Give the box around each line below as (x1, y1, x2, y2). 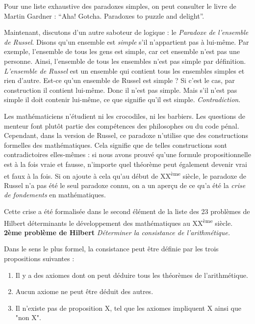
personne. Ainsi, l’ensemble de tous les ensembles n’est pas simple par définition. (4, 55, 246, 66)
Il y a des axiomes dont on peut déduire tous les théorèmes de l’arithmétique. (15, 270, 248, 280)
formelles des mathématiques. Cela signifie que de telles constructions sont (4, 139, 227, 150)
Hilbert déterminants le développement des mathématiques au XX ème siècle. (4, 216, 233, 228)
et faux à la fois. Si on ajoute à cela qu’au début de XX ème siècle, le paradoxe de (4, 169, 246, 181)
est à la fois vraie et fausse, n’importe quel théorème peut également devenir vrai (4, 159, 247, 169)
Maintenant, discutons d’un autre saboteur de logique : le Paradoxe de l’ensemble (4, 27, 249, 37)
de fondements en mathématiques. (4, 189, 106, 200)
